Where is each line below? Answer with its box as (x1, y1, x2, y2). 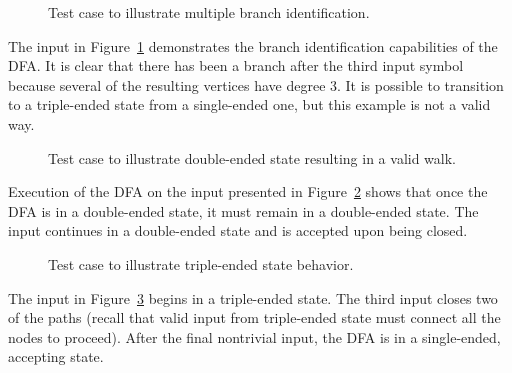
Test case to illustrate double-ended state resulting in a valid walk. (48, 147, 457, 168)
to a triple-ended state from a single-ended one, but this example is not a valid (8, 94, 491, 115)
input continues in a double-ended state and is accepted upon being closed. (8, 220, 468, 241)
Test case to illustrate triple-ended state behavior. (48, 253, 354, 274)
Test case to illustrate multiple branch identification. (48, 2, 370, 22)
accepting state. (8, 346, 104, 367)
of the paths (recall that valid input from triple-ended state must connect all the (8, 307, 501, 328)
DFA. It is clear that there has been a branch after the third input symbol (8, 55, 464, 76)
